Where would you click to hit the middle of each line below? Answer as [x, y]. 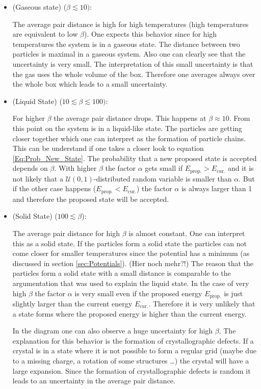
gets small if [164, 168]
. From [240, 118]
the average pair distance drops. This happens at [130, 118]
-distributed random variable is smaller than [163, 178]
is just [233, 293]
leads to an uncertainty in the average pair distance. [94, 381]
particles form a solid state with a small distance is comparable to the [122, 273]
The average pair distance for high [66, 233]
